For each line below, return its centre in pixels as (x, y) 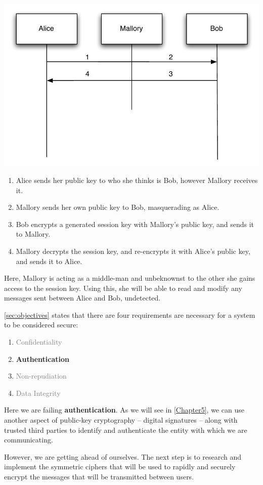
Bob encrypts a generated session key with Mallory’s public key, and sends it (135, 224)
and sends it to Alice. (49, 261)
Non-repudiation (41, 376)
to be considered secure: (41, 325)
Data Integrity (38, 393)
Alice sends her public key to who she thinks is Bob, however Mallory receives (137, 180)
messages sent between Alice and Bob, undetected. (82, 298)
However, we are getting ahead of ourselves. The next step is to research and (123, 456)
